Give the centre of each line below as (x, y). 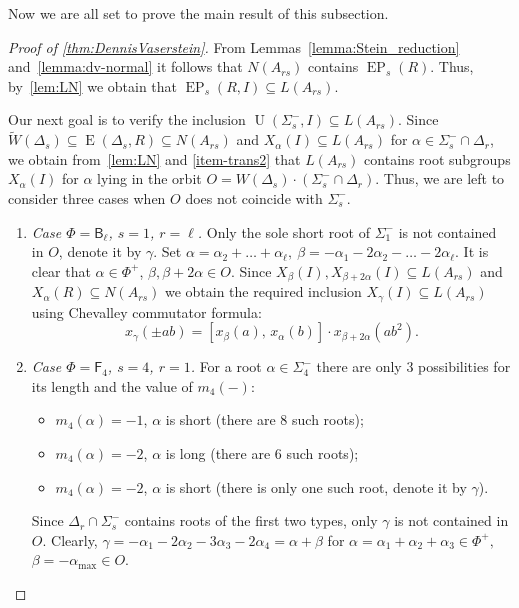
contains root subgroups (437, 158)
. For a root (226, 366)
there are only (359, 366)
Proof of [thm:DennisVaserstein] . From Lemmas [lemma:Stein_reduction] (234, 46)
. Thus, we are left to (440, 178)
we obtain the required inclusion (263, 291)
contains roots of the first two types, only (251, 520)
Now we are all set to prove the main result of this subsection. (198, 13)
